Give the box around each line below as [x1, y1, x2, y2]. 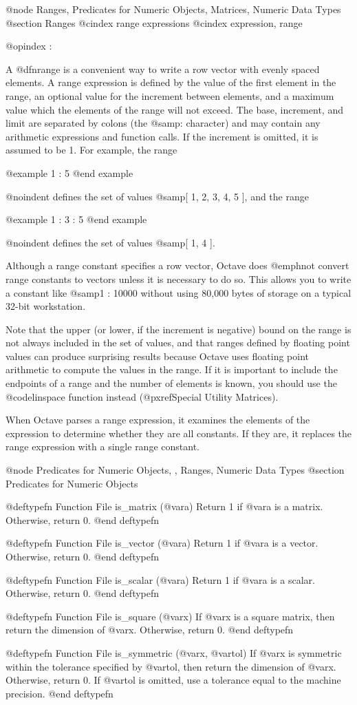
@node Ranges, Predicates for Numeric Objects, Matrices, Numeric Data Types [6, 2, 341, 16]
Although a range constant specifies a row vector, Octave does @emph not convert [6, 258, 349, 273]
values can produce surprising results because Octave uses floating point [6, 348, 309, 363]
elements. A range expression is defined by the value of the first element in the [6, 75, 336, 90]
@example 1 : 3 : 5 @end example [6, 212, 147, 227]
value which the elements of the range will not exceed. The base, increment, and [6, 102, 343, 116]
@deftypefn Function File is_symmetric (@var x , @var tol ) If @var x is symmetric [6, 645, 342, 660]
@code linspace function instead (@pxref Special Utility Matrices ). [6, 389, 279, 403]
